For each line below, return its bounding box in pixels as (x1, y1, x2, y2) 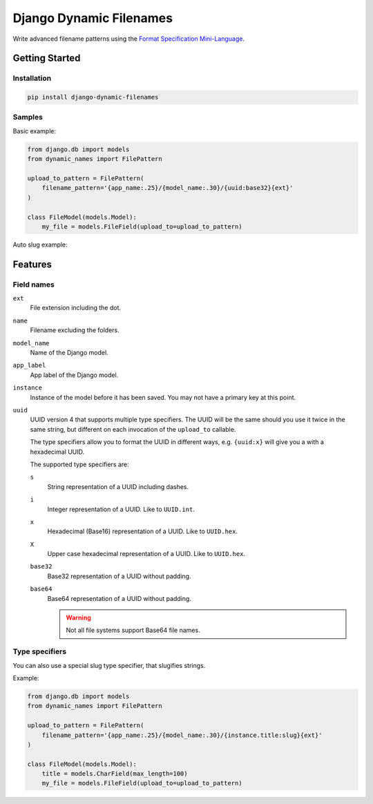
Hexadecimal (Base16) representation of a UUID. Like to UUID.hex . (47, 527, 238, 535)
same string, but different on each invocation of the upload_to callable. (30, 425, 236, 433)
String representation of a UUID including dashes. (47, 482, 189, 490)
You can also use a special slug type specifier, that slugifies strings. (12, 661, 206, 669)
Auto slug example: (12, 240, 68, 249)
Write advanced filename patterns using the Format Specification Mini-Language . (12, 35, 245, 43)
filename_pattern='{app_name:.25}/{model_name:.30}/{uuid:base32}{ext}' (41, 184, 294, 192)
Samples (12, 113, 43, 122)
